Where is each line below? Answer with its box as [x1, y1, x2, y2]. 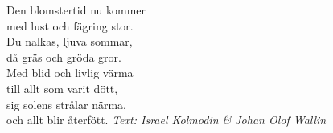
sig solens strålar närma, [6, 95, 126, 112]
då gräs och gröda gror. [6, 48, 121, 65]
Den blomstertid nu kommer [6, 2, 146, 18]
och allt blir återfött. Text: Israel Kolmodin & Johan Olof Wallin [6, 111, 327, 128]
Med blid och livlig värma [6, 64, 134, 81]
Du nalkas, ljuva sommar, [6, 33, 133, 50]
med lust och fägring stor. [6, 17, 134, 34]
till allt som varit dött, [6, 79, 118, 96]
